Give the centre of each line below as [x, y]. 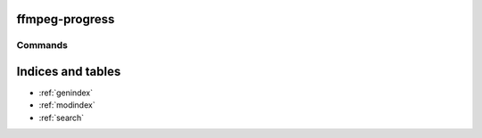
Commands [42, 45]
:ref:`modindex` [67, 105]
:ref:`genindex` [66, 93]
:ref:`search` [62, 118]
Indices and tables [69, 72]
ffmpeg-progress [66, 19]
